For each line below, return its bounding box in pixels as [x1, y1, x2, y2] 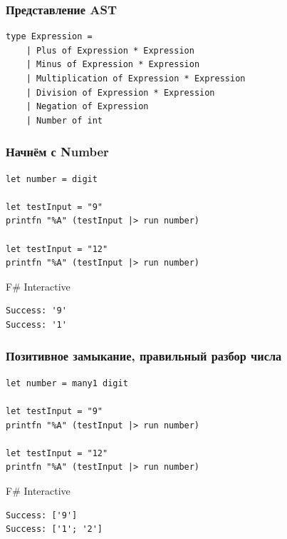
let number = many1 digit [6, 378, 128, 388]
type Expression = [6, 31, 93, 42]
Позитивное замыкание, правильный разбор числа [6, 347, 282, 365]
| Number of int [26, 115, 103, 126]
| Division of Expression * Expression [26, 87, 215, 98]
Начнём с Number [6, 143, 109, 161]
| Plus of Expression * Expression [26, 45, 194, 56]
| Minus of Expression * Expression [26, 59, 200, 70]
